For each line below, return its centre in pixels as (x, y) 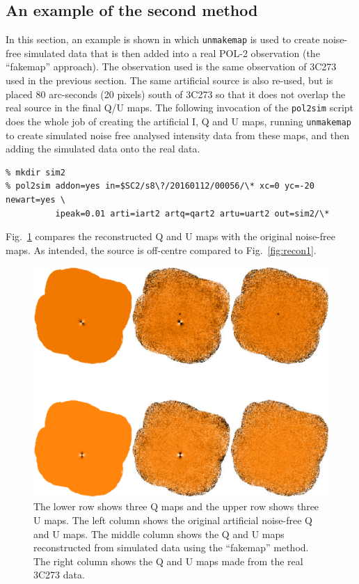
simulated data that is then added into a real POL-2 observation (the (172, 53)
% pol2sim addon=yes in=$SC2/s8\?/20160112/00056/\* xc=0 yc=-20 (160, 186)
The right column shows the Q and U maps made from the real (168, 561)
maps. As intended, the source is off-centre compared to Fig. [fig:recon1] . (161, 250)
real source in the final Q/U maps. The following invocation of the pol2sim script (180, 108)
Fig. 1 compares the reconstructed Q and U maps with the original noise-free (170, 236)
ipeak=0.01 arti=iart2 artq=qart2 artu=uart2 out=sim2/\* (192, 213)
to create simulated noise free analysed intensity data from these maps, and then (178, 135)
